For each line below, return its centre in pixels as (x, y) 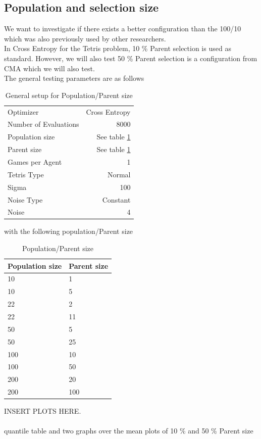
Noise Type (25, 199)
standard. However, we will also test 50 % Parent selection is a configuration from (131, 58)
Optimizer (23, 111)
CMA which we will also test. (49, 68)
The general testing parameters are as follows (74, 78)
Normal (119, 174)
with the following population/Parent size (69, 231)
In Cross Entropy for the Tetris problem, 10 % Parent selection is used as (118, 48)
